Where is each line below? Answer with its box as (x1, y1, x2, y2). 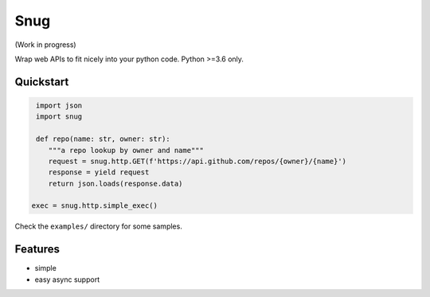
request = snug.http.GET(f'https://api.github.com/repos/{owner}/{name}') (48, 156, 346, 166)
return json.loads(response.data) (48, 179, 183, 188)
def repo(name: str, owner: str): (36, 135, 170, 143)
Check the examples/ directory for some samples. (14, 221, 182, 231)
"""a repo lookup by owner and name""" (48, 146, 205, 154)
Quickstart (14, 75, 69, 88)
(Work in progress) (14, 40, 76, 49)
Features (14, 243, 60, 256)
